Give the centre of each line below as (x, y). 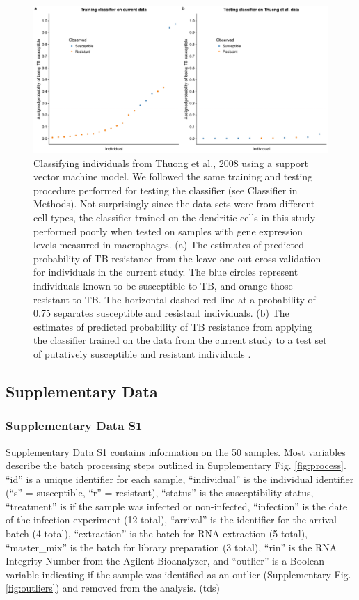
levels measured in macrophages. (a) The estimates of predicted (169, 245)
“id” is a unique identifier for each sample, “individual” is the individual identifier (180, 479)
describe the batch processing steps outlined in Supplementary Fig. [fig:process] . (176, 465)
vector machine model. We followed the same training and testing (173, 176)
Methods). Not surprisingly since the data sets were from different (174, 204)
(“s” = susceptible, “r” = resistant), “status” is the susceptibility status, (160, 492)
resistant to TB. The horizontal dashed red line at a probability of (175, 299)
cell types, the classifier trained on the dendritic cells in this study (175, 217)
